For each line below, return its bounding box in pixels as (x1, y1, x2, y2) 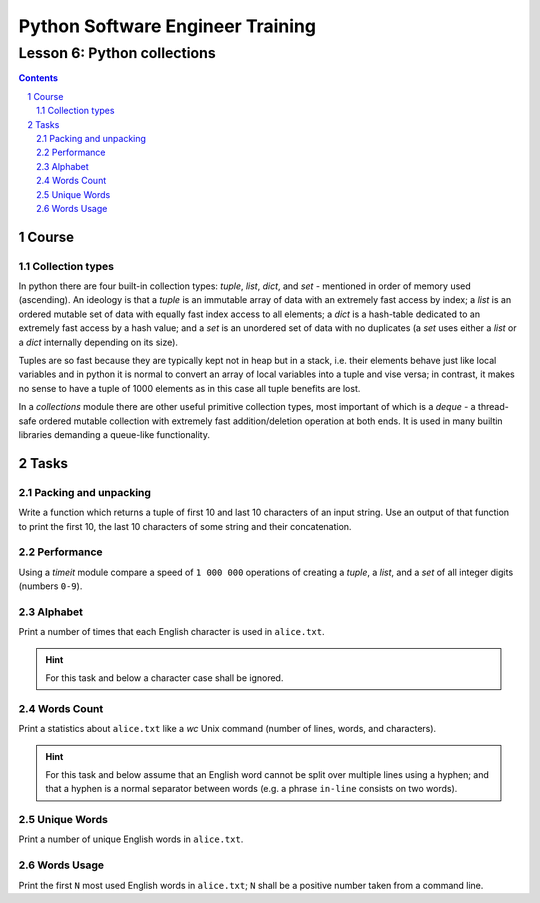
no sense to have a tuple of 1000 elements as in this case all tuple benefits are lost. (18, 382, 361, 394)
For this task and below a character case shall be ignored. (45, 671, 284, 684)
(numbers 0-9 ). (18, 580, 83, 592)
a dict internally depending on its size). (18, 336, 179, 348)
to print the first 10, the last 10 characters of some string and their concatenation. (18, 520, 352, 532)
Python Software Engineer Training (18, 15, 317, 37)
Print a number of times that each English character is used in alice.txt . (18, 626, 325, 638)
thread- (477, 401, 509, 413)
